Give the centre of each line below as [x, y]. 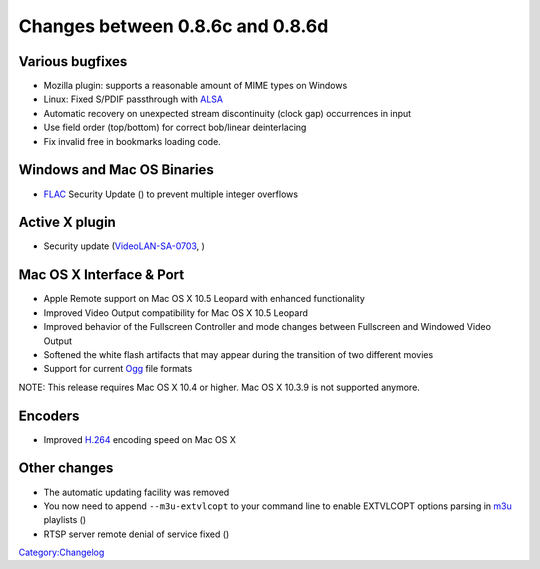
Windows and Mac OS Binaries [116, 170]
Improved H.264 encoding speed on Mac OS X [140, 439]
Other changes [66, 468]
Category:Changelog [61, 552]
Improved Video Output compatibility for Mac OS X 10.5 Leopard [176, 312]
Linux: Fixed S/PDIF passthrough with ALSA [133, 99]
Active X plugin [67, 222]
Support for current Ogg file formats [118, 369]
